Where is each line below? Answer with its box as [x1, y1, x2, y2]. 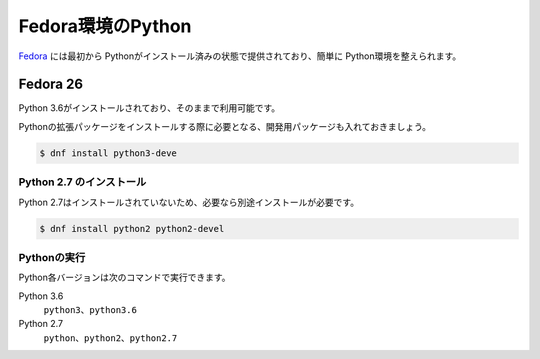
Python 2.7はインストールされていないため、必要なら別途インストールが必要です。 [18, 196, 360, 208]
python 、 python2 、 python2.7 [43, 331, 178, 344]
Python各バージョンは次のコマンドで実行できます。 [18, 271, 231, 284]
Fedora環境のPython [18, 15, 192, 37]
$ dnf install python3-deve [39, 147, 177, 159]
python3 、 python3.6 [43, 304, 137, 316]
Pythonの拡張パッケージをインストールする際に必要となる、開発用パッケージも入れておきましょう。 [18, 120, 432, 132]
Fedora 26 [18, 76, 84, 93]
